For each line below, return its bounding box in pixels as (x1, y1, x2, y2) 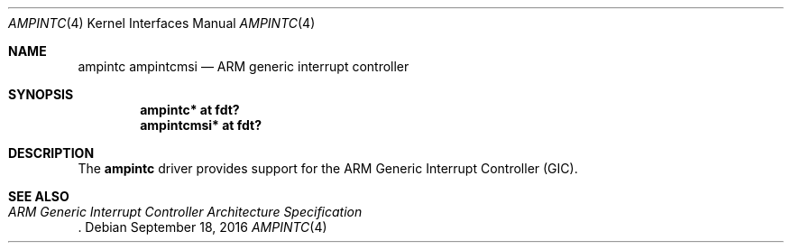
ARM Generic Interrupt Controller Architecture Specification (8, 204, 363, 219)
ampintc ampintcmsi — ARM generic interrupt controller (78, 59, 409, 74)
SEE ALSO (8, 189, 69, 204)
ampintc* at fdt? (140, 102, 240, 117)
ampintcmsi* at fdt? (140, 117, 262, 133)
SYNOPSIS (8, 87, 74, 102)
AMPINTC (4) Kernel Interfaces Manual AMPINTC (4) (8, 15, 316, 31)
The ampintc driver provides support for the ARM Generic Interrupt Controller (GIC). (78, 161, 578, 176)
